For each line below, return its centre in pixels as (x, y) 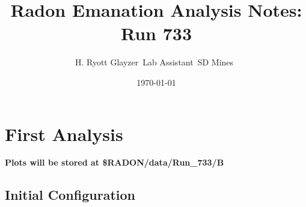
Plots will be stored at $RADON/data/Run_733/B (115, 162)
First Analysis (64, 133)
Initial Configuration (70, 195)
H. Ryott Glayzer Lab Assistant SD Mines (154, 62)
